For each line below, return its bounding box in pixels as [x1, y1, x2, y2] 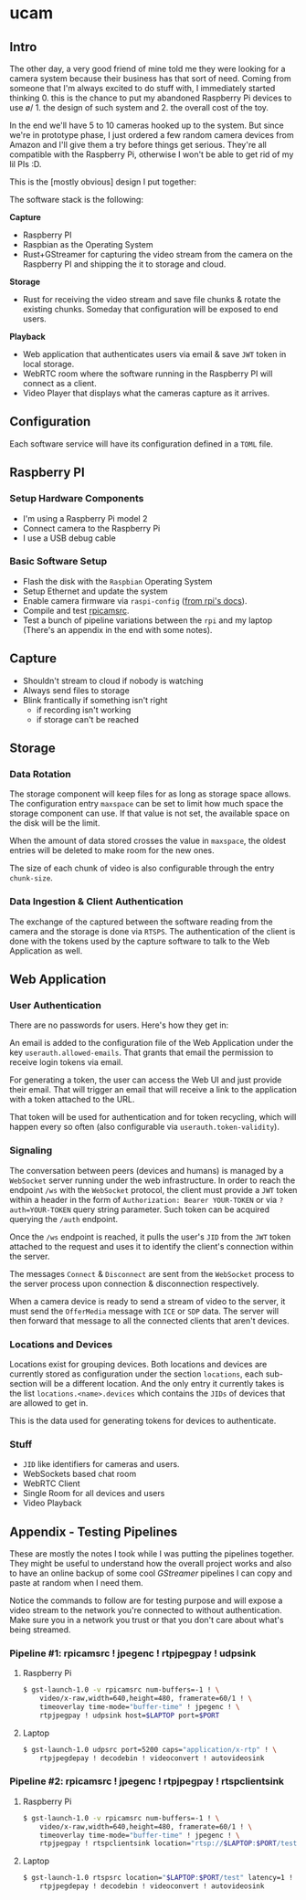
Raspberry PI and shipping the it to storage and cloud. [22, 259, 227, 269]
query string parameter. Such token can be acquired [72, 1204, 270, 1215]
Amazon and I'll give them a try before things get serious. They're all [9, 140, 267, 150]
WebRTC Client [22, 1478, 80, 1489]
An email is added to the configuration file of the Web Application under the [9, 1038, 294, 1049]
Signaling [9, 1145, 53, 1157]
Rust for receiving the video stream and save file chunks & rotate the [22, 294, 281, 304]
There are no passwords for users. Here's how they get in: [9, 1019, 229, 1030]
